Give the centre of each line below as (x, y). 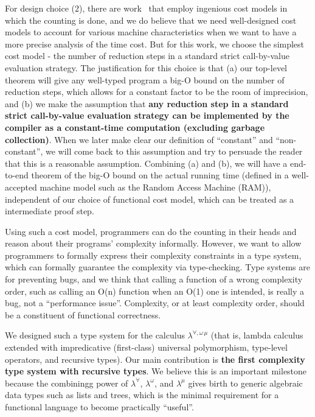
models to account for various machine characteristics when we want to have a (151, 32)
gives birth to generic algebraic (245, 383)
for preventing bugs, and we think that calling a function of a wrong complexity (154, 279)
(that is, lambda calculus (257, 335)
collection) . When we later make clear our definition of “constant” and (139, 139)
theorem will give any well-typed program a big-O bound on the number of (145, 79)
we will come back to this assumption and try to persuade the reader (174, 151)
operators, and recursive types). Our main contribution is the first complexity (155, 359)
